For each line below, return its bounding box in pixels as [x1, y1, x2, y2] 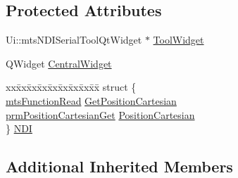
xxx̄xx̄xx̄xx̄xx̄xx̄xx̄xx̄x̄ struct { [6, 80, 137, 94]
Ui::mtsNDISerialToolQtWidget [6, 32, 142, 47]
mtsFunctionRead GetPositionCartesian [6, 93, 177, 108]
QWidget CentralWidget [6, 56, 112, 70]
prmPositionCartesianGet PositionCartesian [6, 107, 195, 122]
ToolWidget [153, 32, 204, 47]
